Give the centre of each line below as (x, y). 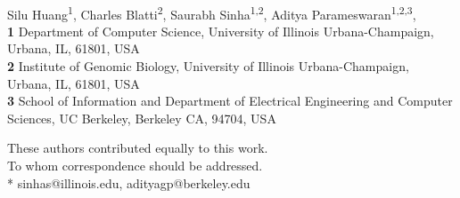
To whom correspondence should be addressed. (135, 165)
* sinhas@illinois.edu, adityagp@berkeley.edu (129, 182)
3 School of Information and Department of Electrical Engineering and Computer (230, 101)
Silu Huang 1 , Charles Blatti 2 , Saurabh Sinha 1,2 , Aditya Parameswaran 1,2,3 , (212, 12)
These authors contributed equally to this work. (138, 148)
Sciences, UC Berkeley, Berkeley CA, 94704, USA (142, 118)
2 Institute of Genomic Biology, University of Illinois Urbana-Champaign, (208, 66)
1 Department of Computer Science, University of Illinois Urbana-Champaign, (221, 31)
